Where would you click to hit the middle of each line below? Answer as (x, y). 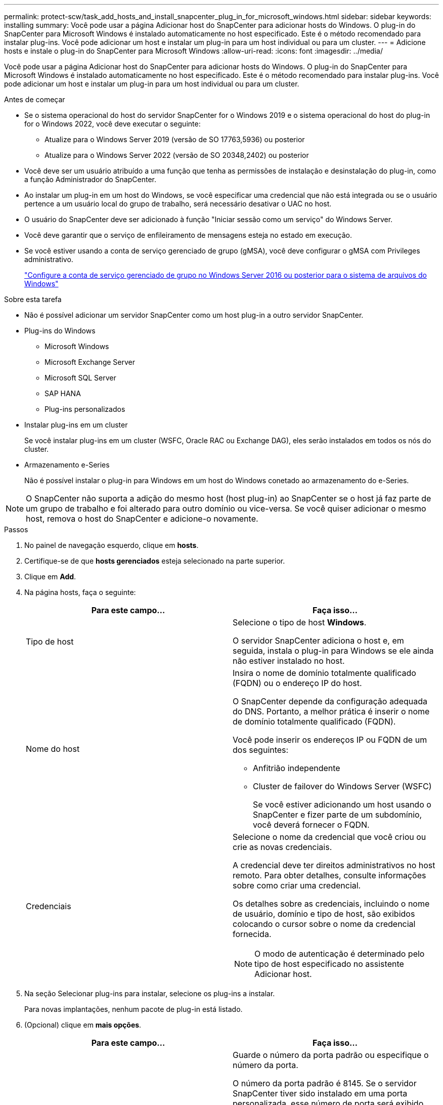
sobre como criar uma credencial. (297, 885)
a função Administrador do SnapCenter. (90, 179)
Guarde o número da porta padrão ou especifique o (331, 1055)
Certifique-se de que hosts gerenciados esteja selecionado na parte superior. (155, 561)
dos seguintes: (261, 750)
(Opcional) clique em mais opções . (83, 1025)
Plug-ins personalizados (85, 409)
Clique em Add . (50, 577)
